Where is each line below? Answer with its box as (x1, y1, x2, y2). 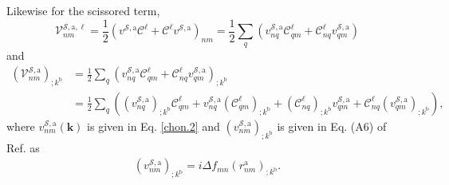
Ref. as (6, 139, 40, 155)
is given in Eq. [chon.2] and (87, 117, 220, 134)
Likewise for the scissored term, (6, 2, 160, 18)
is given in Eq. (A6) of (277, 117, 387, 134)
